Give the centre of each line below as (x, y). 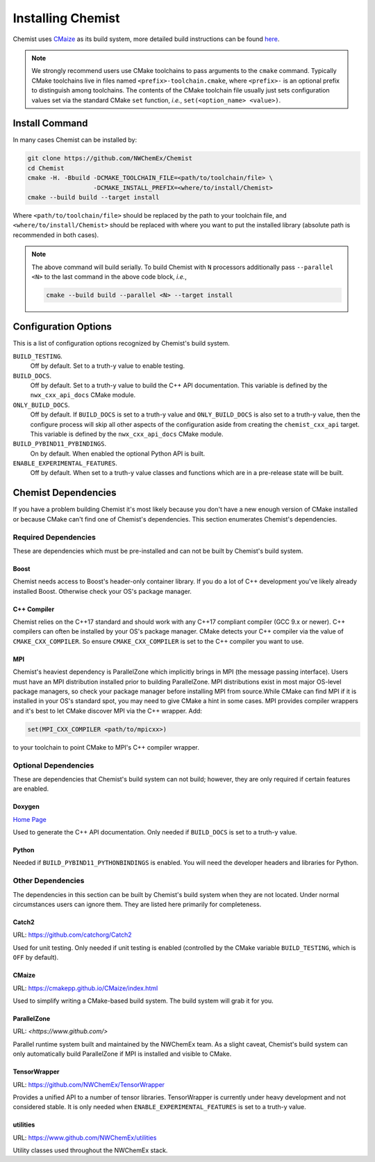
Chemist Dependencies (65, 493)
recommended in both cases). (56, 235)
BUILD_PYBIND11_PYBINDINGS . (60, 444)
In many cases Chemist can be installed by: (75, 140)
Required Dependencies (55, 537)
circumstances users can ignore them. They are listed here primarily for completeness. (137, 904)
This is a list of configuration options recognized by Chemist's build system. (122, 344)
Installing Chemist (67, 18)
